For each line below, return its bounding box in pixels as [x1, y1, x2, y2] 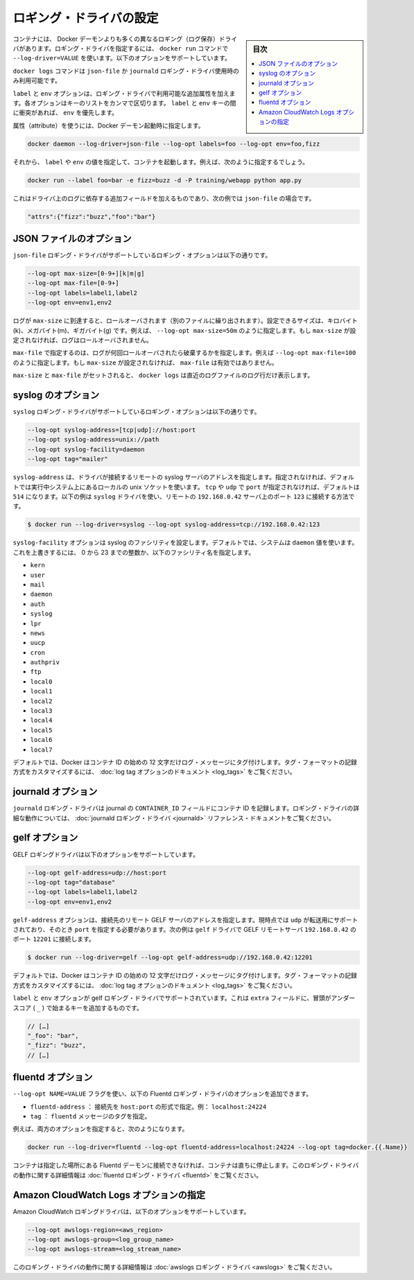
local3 [30, 707, 53, 715]
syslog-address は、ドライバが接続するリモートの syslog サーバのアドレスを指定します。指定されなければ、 [12, 473, 331, 481]
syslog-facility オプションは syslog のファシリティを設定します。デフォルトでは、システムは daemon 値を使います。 [12, 538, 359, 547]
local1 [30, 687, 53, 695]
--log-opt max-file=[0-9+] [27, 279, 119, 287]
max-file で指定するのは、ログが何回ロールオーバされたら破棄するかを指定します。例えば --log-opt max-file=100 [12, 349, 356, 357]
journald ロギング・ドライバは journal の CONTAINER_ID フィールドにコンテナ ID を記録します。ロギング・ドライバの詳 [12, 804, 360, 813]
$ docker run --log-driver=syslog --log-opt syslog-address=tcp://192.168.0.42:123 [27, 521, 320, 528]
